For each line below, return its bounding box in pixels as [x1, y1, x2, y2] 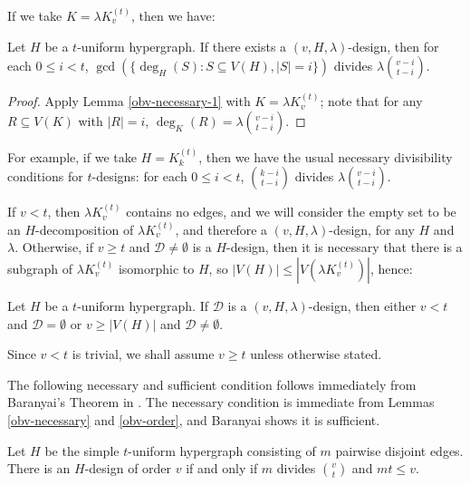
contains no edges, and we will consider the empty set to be [126, 202, 456, 221]
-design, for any [329, 219, 415, 238]
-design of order [84, 459, 172, 478]
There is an [7, 459, 71, 478]
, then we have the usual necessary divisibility [198, 147, 453, 166]
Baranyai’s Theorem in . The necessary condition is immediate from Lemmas [7, 393, 435, 412]
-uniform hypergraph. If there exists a [77, 36, 287, 55]
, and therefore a [175, 219, 268, 238]
